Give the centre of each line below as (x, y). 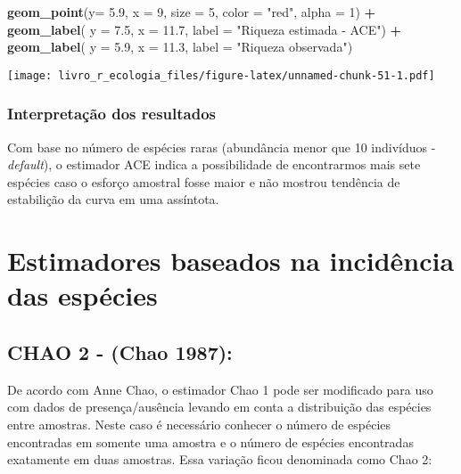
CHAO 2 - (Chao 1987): (120, 351)
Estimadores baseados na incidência (231, 261)
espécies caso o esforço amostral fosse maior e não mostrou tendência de (204, 181)
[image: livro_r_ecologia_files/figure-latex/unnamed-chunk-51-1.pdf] (221, 75)
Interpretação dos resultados (111, 114)
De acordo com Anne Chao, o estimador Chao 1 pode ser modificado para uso (220, 389)
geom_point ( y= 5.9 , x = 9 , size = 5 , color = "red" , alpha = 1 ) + (192, 12)
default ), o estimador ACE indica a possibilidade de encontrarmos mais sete (214, 164)
